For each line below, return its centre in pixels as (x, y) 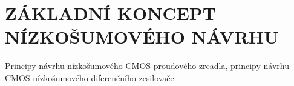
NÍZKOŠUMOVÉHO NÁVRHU (142, 37)
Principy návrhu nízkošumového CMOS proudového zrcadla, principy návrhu (147, 66)
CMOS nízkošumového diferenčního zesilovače (90, 77)
